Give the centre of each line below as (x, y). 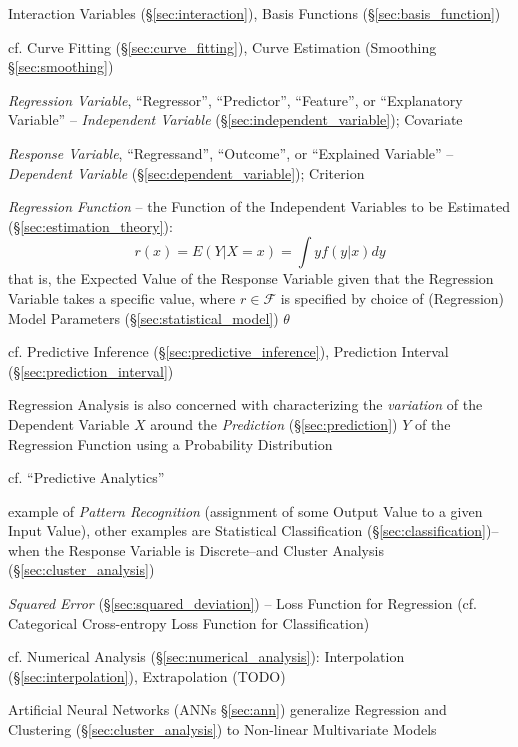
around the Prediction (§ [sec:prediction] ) (274, 423)
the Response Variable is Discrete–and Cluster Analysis (214, 549)
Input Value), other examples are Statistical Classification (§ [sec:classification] (247, 530)
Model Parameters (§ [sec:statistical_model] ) (143, 317)
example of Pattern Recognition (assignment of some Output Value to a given (245, 510)
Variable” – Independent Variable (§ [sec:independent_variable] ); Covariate (235, 119)
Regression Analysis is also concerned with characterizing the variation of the (245, 404)
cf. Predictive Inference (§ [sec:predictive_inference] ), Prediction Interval (228, 351)
